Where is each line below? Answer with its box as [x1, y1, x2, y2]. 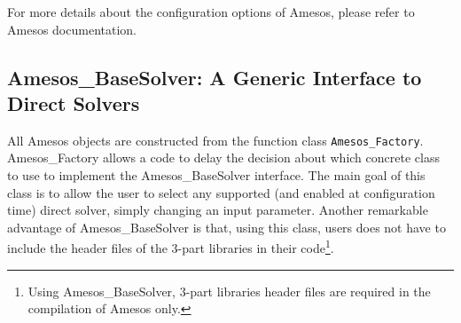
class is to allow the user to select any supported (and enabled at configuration [7, 183, 435, 201]
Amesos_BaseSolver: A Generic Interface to [7, 63, 422, 91]
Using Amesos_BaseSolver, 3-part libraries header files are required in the [27, 281, 431, 300]
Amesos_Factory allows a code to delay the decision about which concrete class [7, 148, 440, 167]
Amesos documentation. [7, 20, 137, 38]
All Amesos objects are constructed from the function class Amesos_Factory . [7, 130, 424, 149]
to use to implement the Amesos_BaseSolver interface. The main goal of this [7, 166, 426, 185]
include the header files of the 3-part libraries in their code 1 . [7, 236, 334, 257]
